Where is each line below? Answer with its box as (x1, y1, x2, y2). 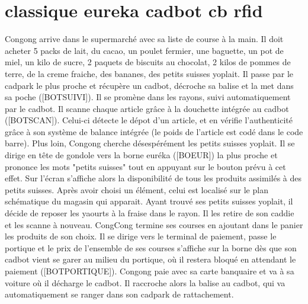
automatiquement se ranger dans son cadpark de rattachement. (5, 288, 234, 300)
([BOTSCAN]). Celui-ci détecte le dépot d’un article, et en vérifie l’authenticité (5, 114, 293, 126)
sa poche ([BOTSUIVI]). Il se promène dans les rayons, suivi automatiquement (5, 91, 291, 103)
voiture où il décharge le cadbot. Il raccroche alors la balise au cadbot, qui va (5, 276, 285, 289)
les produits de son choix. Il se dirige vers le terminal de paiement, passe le (5, 230, 277, 242)
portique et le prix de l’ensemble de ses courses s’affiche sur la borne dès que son (5, 241, 297, 254)
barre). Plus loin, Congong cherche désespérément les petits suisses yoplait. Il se (5, 137, 295, 149)
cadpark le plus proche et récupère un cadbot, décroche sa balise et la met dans (5, 79, 294, 91)
